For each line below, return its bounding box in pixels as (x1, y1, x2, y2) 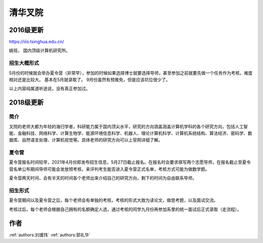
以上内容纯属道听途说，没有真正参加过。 (9, 86, 90, 92)
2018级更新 (9, 98, 44, 107)
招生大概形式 (9, 60, 39, 67)
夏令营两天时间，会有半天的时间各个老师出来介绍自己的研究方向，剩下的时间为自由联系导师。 (9, 175, 197, 181)
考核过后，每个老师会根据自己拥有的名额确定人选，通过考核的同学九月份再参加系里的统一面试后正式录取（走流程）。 (9, 206, 242, 212)
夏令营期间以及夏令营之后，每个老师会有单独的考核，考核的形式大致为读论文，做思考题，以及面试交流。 (9, 197, 218, 203)
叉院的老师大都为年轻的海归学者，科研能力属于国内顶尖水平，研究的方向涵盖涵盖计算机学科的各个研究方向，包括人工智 (9, 123, 248, 129)
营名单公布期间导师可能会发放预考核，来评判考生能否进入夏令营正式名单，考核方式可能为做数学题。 (9, 166, 209, 172)
